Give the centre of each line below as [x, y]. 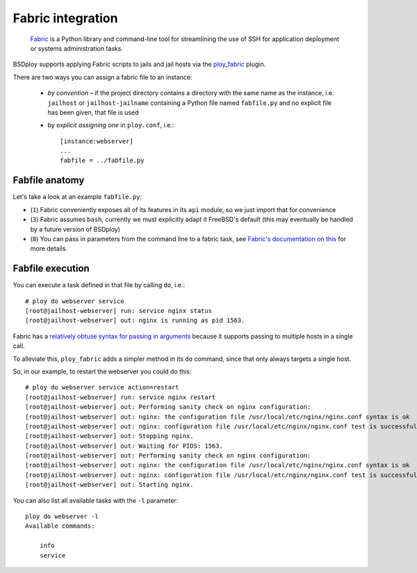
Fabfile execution [51, 269]
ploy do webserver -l [62, 517]
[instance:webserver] [97, 141]
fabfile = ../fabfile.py [102, 161]
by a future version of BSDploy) [75, 229]
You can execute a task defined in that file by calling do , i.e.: [99, 285]
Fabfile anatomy [49, 180]
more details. [49, 249]
